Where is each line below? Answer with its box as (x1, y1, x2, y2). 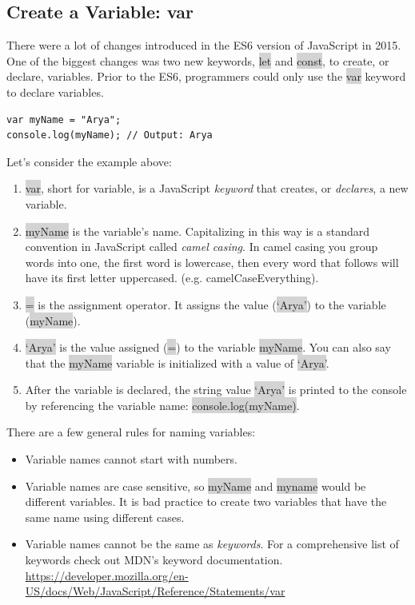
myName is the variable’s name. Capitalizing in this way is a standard (25, 222, 369, 239)
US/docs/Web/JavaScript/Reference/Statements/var (25, 583, 285, 599)
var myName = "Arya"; (6, 113, 122, 125)
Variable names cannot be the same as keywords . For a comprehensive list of (25, 535, 399, 552)
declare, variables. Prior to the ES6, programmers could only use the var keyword (6, 68, 406, 85)
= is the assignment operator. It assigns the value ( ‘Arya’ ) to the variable (25, 296, 386, 312)
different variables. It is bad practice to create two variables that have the (25, 493, 387, 510)
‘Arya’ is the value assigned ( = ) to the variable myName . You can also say (25, 339, 391, 356)
